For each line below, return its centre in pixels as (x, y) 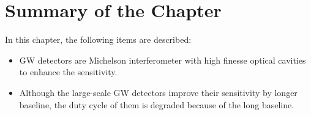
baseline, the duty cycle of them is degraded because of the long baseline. (157, 104)
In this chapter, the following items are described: (98, 39)
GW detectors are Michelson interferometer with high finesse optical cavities (163, 60)
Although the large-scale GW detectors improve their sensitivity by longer (158, 92)
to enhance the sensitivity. (68, 72)
